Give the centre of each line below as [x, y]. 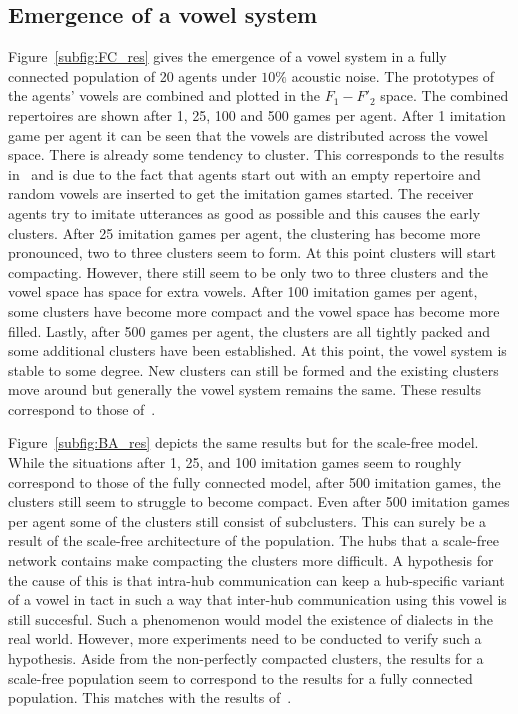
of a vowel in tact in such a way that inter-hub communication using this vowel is [257, 599]
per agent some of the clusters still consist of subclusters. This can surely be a [247, 520]
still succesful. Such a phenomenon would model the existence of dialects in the [250, 618]
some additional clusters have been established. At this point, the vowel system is [257, 350]
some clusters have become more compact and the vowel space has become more [254, 310]
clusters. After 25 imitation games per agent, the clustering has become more [244, 232]
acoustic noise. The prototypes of [393, 75]
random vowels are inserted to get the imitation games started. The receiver [241, 193]
